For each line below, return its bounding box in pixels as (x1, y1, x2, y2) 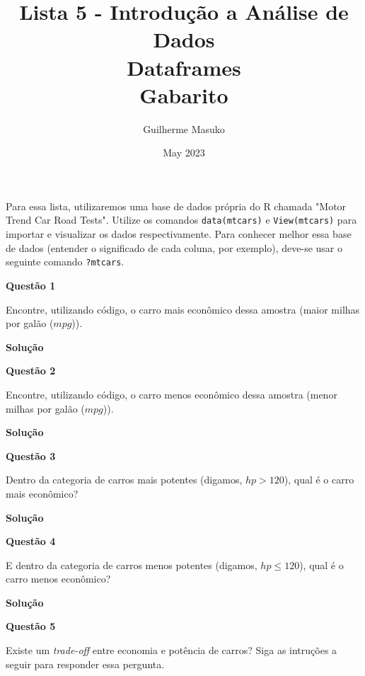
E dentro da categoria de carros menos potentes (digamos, (6, 557, 257, 572)
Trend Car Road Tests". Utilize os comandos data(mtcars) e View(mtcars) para (6, 212, 357, 227)
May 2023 (163, 145, 205, 160)
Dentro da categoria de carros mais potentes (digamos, (6, 472, 243, 487)
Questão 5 (6, 619, 56, 634)
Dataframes (127, 52, 241, 81)
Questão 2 (6, 363, 56, 378)
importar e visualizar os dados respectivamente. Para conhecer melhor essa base (6, 227, 352, 241)
